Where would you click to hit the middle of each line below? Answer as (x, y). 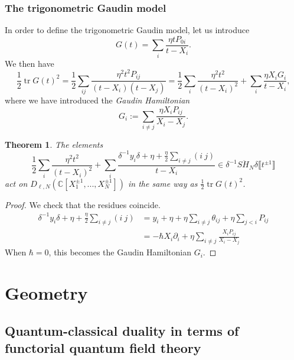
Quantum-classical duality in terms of (122, 330)
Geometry (46, 292)
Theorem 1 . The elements (54, 144)
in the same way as (163, 183)
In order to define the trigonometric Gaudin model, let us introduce (127, 30)
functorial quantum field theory (103, 347)
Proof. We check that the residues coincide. (83, 204)
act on (16, 183)
